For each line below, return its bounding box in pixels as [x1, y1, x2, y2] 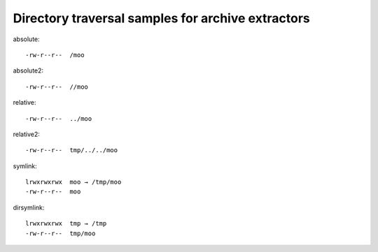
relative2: [13, 130, 40, 138]
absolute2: [13, 66, 44, 75]
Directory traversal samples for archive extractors [13, 10, 311, 26]
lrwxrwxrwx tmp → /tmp [25, 220, 107, 228]
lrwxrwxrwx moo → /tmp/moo [25, 178, 122, 186]
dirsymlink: [13, 203, 45, 212]
